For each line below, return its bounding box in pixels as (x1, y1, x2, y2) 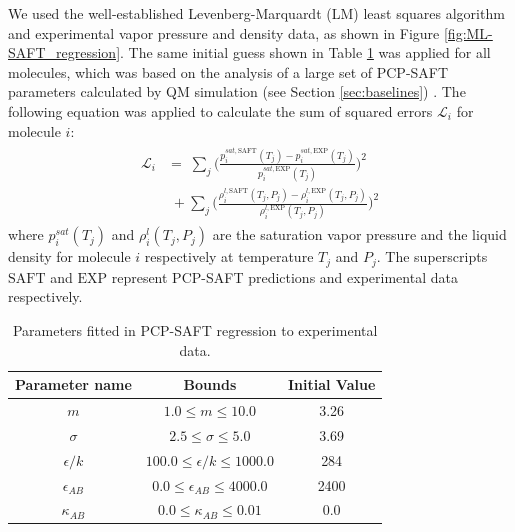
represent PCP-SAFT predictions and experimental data (111, 266, 458, 287)
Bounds (183, 374, 237, 395)
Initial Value (287, 374, 376, 395)
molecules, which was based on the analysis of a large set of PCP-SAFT (8, 61, 449, 82)
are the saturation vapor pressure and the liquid (212, 224, 507, 245)
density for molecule (8, 246, 131, 267)
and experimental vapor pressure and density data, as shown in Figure (8, 22, 440, 43)
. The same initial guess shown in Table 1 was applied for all (120, 42, 491, 63)
